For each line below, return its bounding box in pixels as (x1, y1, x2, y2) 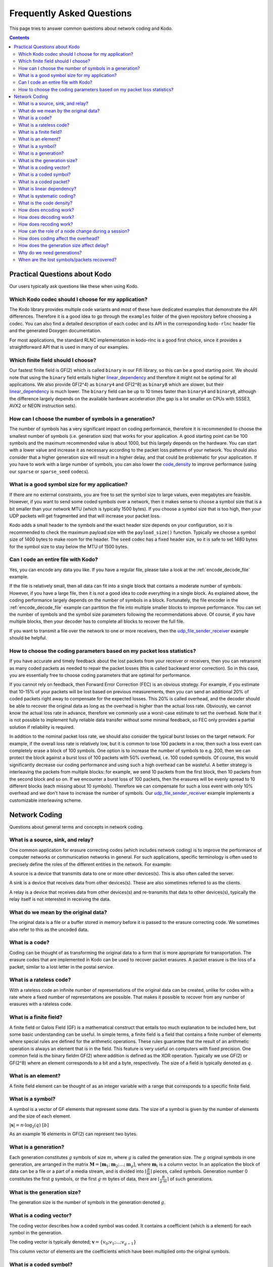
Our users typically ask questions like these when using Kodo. (9, 283, 139, 289)
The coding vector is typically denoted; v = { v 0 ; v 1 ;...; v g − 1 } (9, 1239, 136, 1246)
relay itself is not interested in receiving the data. (9, 896, 111, 902)
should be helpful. (9, 635, 48, 641)
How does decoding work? (18, 214, 74, 220)
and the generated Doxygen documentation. (9, 327, 102, 334)
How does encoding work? (18, 207, 74, 213)
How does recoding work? (18, 221, 73, 228)
